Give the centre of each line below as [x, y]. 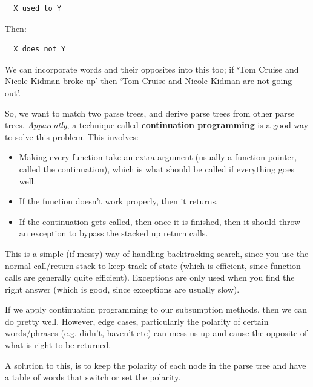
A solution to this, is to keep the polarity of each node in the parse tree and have [156, 365]
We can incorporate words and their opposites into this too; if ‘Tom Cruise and [152, 69]
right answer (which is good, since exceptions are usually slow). [122, 289]
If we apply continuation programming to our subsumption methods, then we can [156, 309]
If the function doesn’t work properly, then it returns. [119, 201]
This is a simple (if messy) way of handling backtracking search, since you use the [157, 253]
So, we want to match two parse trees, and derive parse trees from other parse [150, 113]
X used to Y [38, 8]
